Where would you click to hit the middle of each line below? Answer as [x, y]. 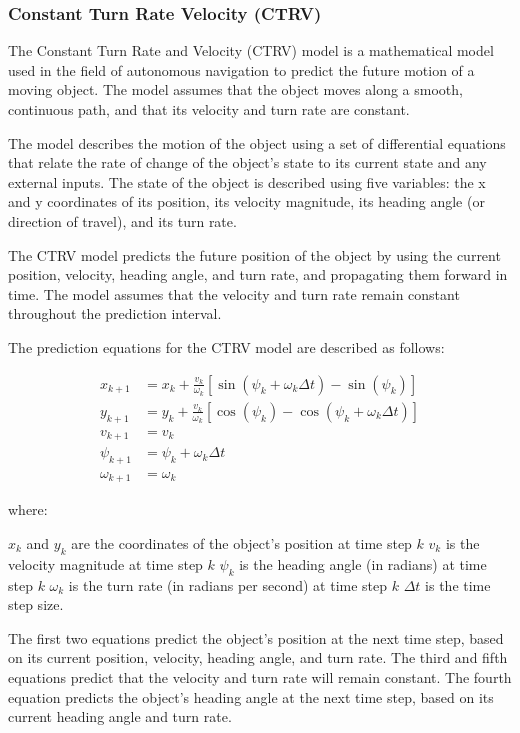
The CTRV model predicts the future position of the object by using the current [254, 254]
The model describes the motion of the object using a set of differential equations [257, 142]
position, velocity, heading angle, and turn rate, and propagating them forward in [258, 274]
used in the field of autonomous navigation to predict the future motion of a [241, 69]
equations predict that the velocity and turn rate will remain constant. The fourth [260, 676]
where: [28, 509]
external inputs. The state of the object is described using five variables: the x [247, 181]
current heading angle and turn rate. [120, 716]
